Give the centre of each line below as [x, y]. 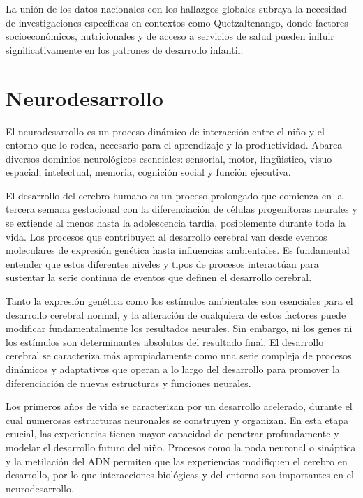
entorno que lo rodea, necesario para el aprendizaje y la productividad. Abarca [174, 145]
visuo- [322, 158]
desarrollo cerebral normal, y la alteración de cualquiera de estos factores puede [176, 314]
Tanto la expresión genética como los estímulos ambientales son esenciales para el [179, 301]
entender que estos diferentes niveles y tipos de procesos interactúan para [162, 263]
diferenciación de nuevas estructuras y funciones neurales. [128, 383]
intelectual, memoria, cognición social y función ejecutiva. [168, 172]
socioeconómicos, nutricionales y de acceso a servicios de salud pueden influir [170, 36]
